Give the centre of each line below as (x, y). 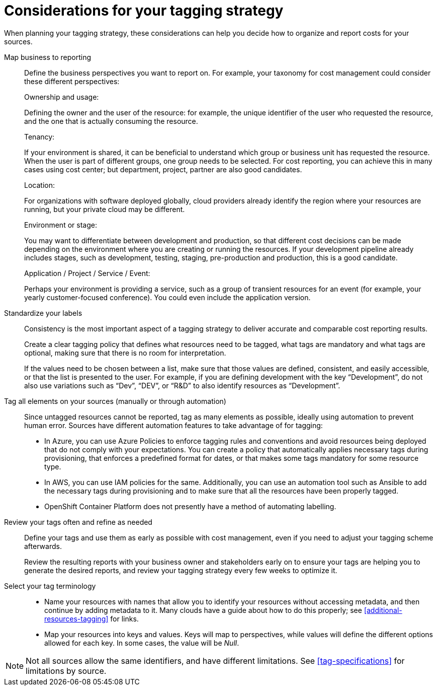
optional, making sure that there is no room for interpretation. (125, 353)
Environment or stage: (61, 225)
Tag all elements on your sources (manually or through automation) (115, 401)
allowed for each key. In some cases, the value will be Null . (142, 643)
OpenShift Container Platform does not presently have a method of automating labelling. (190, 506)
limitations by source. (66, 671)
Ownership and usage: (62, 97)
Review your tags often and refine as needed (78, 522)
